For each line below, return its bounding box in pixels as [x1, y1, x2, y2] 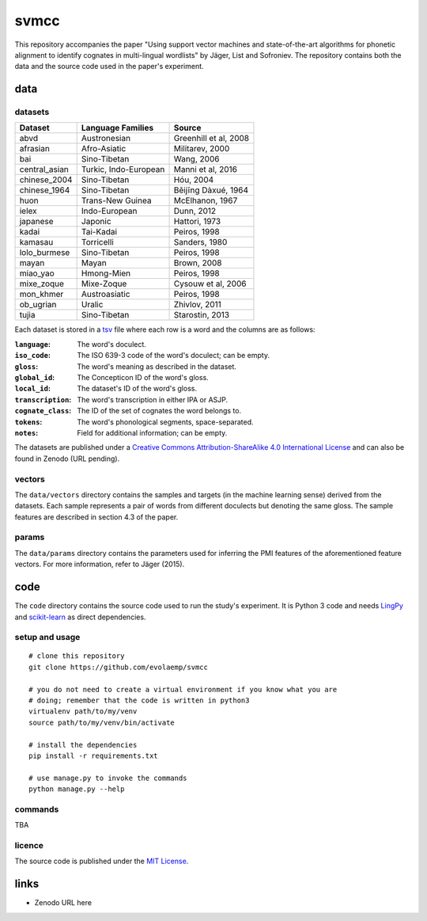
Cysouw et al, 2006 [173, 278, 247, 289]
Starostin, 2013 [173, 310, 229, 321]
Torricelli [81, 237, 114, 248]
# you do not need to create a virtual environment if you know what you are [28, 685, 338, 694]
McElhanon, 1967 [173, 195, 238, 206]
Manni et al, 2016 [173, 164, 237, 175]
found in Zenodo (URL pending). [14, 454, 120, 463]
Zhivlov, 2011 [173, 299, 221, 310]
